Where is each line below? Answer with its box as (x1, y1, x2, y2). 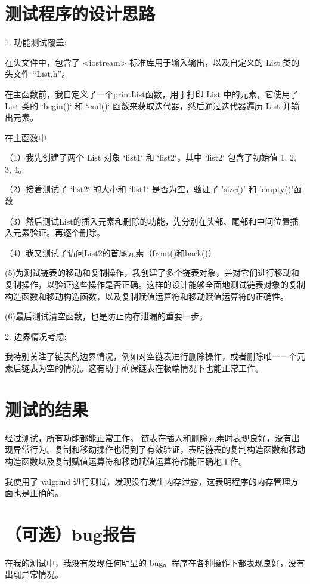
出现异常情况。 (5, 568, 63, 580)
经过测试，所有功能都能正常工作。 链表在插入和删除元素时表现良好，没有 (5, 431, 292, 444)
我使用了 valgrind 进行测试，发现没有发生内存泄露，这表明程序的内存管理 (5, 475, 290, 487)
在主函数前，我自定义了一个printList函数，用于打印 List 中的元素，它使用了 (5, 87, 299, 100)
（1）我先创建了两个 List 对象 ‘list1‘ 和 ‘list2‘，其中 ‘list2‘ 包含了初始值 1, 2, (5, 151, 296, 164)
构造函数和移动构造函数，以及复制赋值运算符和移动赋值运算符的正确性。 (5, 290, 289, 302)
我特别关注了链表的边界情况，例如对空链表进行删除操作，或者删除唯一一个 (5, 350, 297, 362)
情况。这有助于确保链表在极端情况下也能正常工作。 (63, 362, 263, 374)
